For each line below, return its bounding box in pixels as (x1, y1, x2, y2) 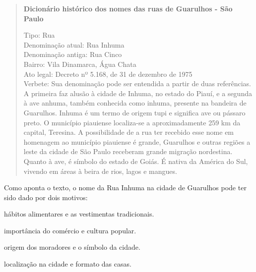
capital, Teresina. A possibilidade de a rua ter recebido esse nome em (23, 127, 234, 137)
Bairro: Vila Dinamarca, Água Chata (23, 58, 136, 69)
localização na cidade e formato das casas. (4, 259, 131, 269)
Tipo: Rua (23, 30, 55, 40)
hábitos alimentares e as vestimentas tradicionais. (4, 209, 154, 219)
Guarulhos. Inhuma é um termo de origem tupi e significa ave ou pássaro (23, 107, 246, 117)
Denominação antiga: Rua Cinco (23, 49, 122, 59)
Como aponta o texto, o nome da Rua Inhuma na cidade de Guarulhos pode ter (4, 182, 247, 193)
